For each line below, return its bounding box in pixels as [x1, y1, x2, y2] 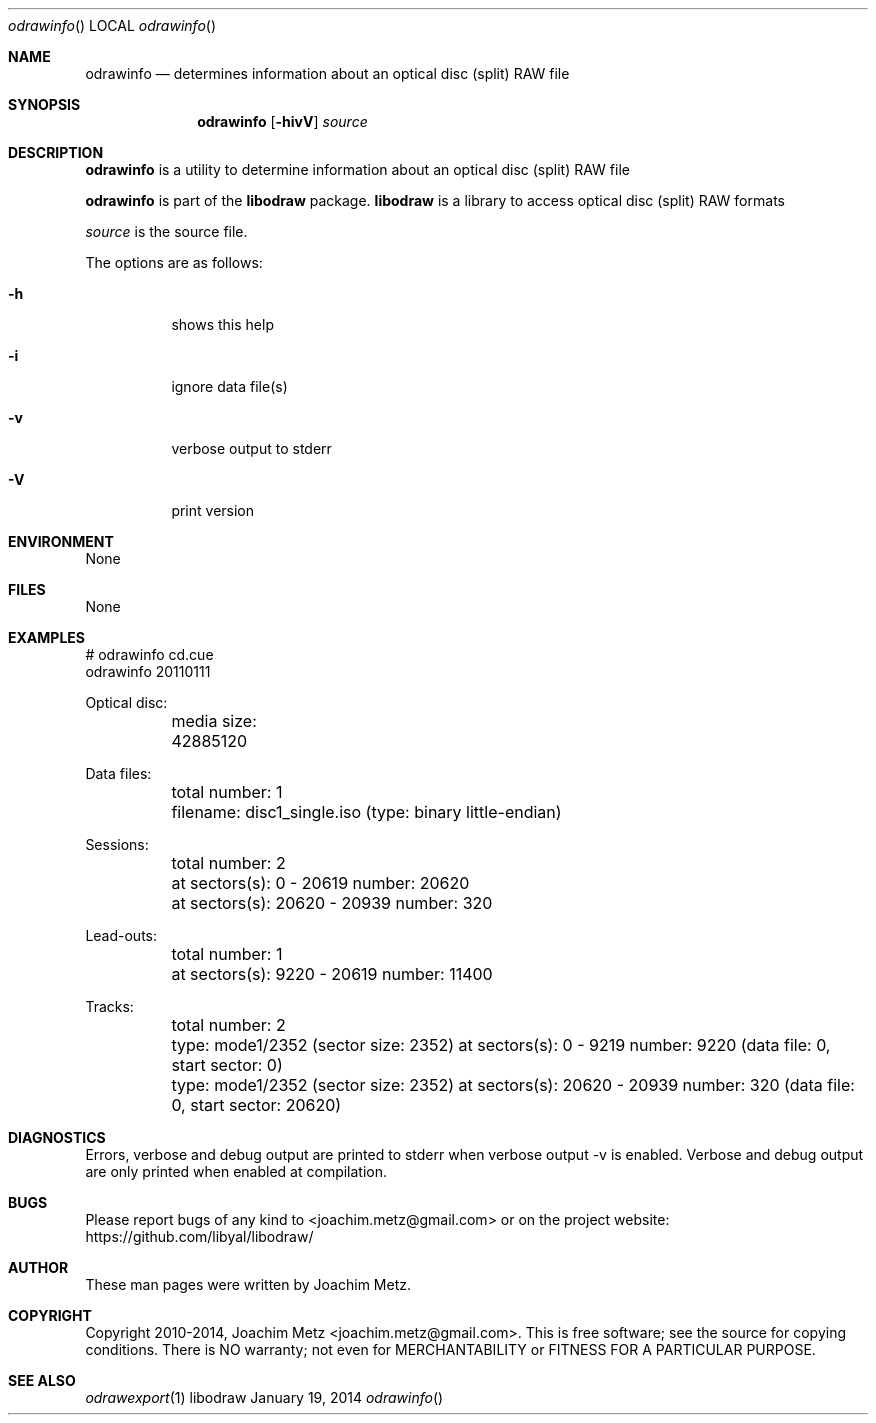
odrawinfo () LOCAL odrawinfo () [8, 17, 216, 34]
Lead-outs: [85, 927, 158, 944]
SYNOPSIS [8, 96, 81, 113]
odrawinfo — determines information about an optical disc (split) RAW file [85, 65, 570, 82]
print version [171, 502, 255, 519]
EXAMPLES [8, 629, 85, 646]
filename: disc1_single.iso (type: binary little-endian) [171, 802, 562, 822]
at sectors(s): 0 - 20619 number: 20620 [171, 873, 470, 893]
